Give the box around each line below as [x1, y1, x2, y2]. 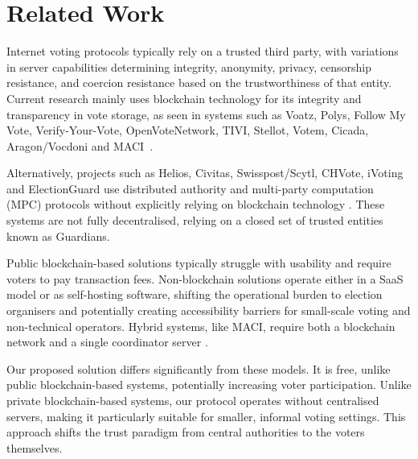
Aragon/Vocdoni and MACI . [6, 137, 154, 154]
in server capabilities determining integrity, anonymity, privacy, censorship [6, 58, 372, 75]
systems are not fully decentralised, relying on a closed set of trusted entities [6, 212, 383, 229]
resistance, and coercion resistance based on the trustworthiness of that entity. [6, 74, 392, 91]
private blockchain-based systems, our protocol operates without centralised [6, 392, 379, 408]
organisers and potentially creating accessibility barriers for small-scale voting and [6, 302, 411, 319]
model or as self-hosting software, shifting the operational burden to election [6, 286, 383, 303]
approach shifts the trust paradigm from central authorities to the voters [6, 424, 365, 440]
